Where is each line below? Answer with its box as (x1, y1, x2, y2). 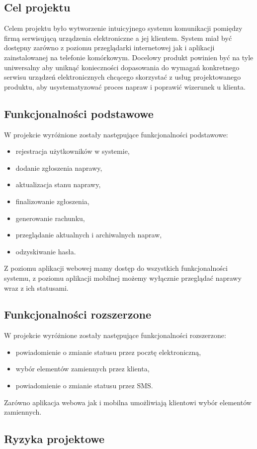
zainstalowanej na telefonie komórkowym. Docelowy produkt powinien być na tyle (4, 52, 254, 62)
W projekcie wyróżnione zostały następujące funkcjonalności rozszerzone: (4, 330, 226, 340)
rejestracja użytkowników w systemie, (15, 146, 130, 156)
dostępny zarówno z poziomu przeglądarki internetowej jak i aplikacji (4, 42, 215, 53)
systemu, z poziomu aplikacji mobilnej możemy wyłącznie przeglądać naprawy (4, 272, 242, 283)
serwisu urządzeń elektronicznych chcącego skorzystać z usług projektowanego (4, 72, 241, 82)
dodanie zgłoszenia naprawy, (15, 162, 102, 173)
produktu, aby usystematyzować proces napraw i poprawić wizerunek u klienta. (4, 81, 246, 92)
